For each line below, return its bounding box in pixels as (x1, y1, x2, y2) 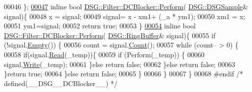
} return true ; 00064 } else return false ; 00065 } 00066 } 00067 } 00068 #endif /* (4, 69, 243, 79)
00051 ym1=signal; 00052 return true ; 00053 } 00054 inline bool (4, 21, 196, 31)
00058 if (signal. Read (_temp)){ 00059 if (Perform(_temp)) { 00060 (4, 49, 205, 59)
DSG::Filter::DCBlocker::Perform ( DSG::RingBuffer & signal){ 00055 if (4, 30, 216, 40)
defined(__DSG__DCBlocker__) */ (4, 78, 118, 88)
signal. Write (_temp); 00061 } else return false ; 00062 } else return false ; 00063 (4, 59, 235, 69)
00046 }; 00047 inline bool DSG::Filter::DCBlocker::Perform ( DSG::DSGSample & (4, 1, 248, 11)
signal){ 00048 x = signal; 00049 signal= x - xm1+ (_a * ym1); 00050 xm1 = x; (4, 11, 245, 21)
